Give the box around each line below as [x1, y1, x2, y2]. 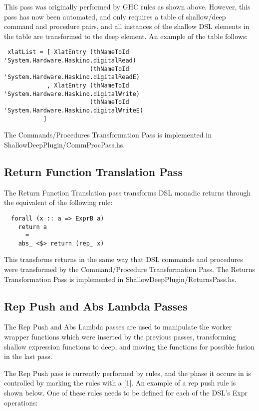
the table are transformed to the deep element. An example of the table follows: [4, 30, 248, 41]
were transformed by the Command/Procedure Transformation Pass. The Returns [4, 264, 255, 274]
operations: [4, 397, 38, 407]
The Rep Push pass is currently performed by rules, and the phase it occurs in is [4, 367, 251, 378]
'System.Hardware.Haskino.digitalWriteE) [4, 106, 144, 114]
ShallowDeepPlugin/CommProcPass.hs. [4, 139, 125, 149]
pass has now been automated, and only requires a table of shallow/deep [4, 11, 226, 21]
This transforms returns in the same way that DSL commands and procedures [4, 254, 243, 264]
